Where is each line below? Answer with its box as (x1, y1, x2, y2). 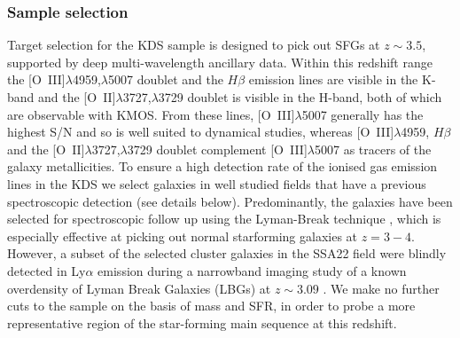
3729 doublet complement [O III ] (127, 139, 308, 158)
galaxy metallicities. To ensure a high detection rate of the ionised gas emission (7, 157, 438, 176)
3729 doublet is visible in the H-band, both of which (158, 88, 442, 106)
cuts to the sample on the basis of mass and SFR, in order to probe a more (7, 296, 416, 315)
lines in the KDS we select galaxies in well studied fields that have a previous (7, 174, 426, 193)
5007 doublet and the (108, 70, 223, 89)
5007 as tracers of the (314, 139, 432, 158)
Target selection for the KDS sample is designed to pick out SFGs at (7, 35, 380, 54)
